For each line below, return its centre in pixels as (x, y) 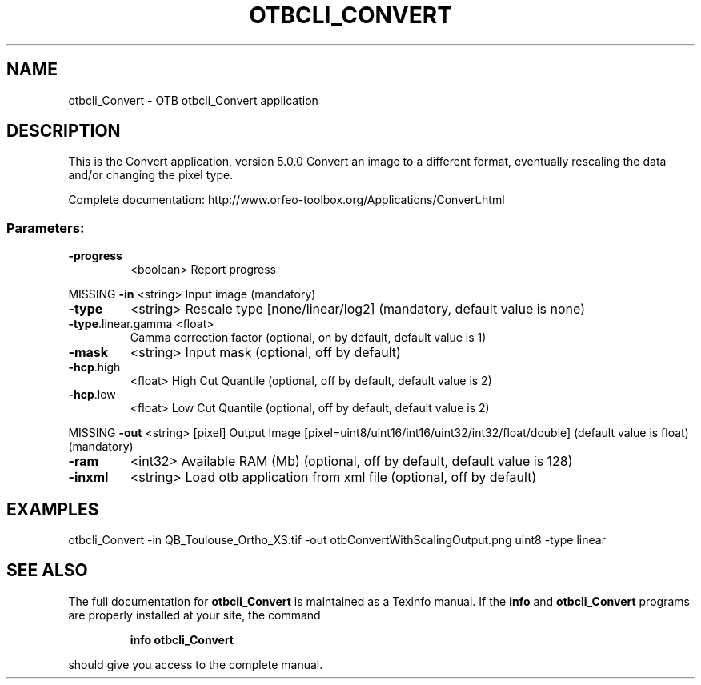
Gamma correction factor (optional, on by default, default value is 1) (308, 338)
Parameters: (46, 228)
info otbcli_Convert (182, 639)
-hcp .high (94, 367)
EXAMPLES (53, 509)
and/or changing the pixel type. (151, 175)
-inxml (88, 477)
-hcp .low (92, 395)
